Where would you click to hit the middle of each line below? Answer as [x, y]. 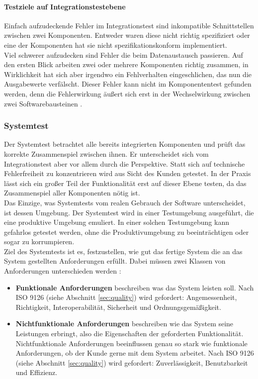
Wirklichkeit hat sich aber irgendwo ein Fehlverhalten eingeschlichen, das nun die [128, 74]
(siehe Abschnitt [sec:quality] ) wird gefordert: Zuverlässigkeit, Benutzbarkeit [132, 362]
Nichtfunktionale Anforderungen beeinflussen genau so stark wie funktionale [131, 343]
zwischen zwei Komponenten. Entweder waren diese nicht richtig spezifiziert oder [127, 35]
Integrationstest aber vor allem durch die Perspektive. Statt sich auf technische [125, 163]
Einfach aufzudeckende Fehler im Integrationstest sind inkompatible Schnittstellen [129, 25]
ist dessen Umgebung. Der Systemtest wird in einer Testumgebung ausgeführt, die [129, 212]
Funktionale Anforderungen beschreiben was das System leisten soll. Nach [135, 287]
